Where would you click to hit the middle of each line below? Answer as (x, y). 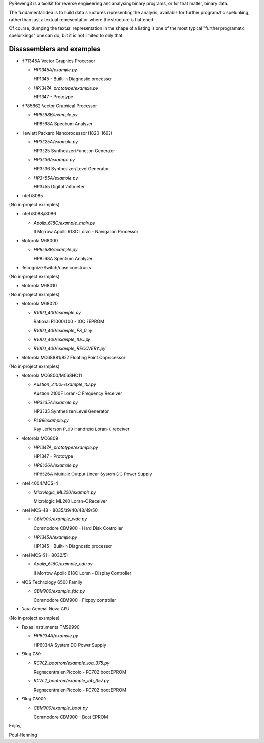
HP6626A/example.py (56, 465)
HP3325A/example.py (56, 141)
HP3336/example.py (54, 159)
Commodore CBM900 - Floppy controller (75, 600)
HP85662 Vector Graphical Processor (59, 106)
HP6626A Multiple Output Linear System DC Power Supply (93, 474)
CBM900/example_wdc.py (60, 519)
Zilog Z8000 (34, 699)
